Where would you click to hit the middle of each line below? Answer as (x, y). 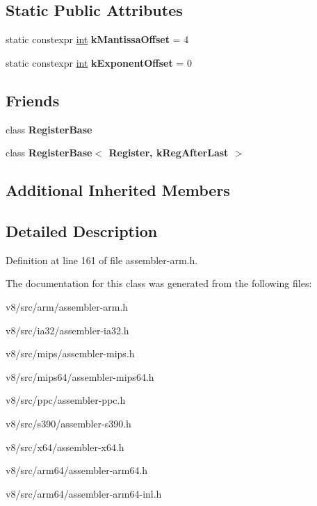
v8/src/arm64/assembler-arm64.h (77, 470)
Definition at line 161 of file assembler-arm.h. (102, 260)
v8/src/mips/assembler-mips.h (70, 353)
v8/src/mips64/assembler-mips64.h (80, 376)
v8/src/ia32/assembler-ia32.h (67, 330)
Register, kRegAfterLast (169, 153)
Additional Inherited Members (118, 190)
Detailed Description (82, 230)
